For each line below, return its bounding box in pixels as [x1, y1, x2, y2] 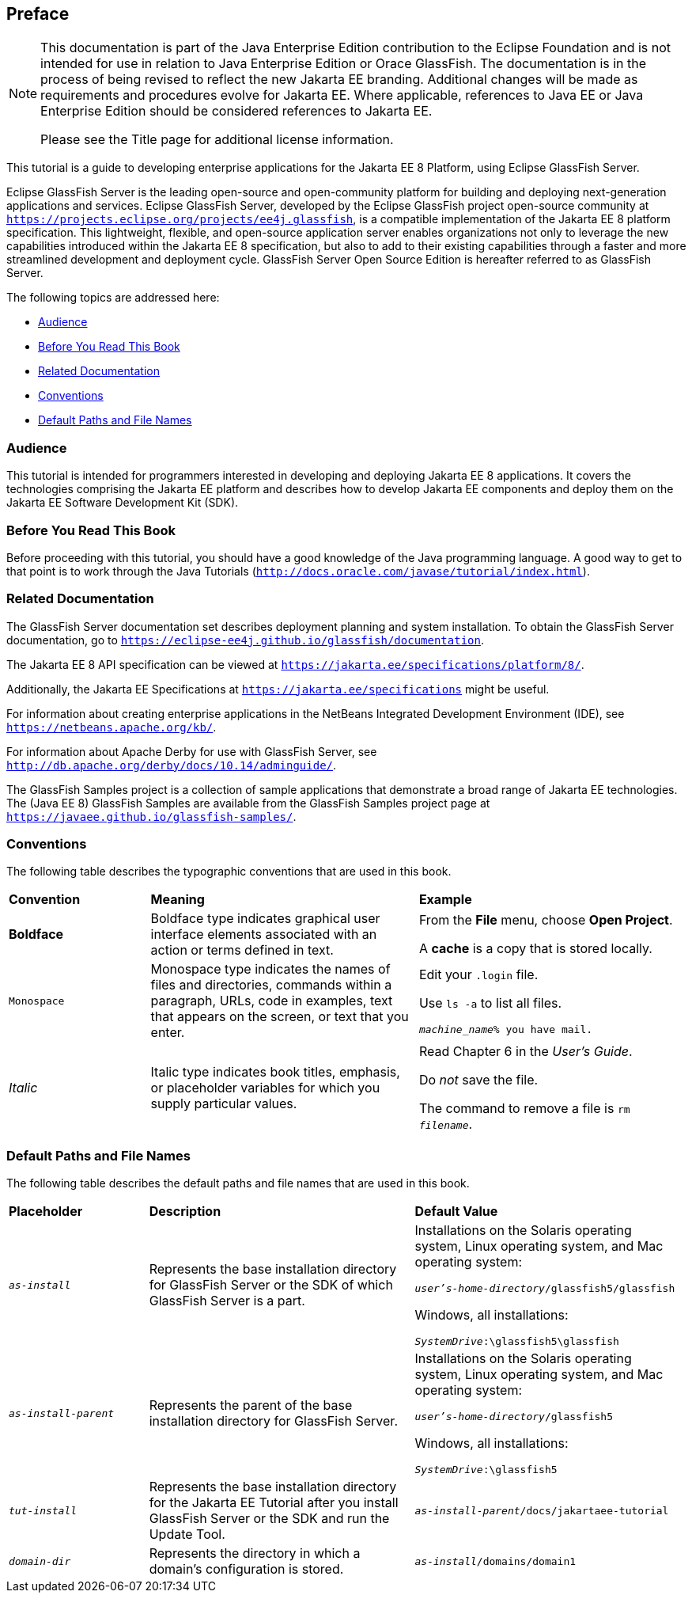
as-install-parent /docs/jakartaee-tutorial [414, 1504, 669, 1517]
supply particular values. [150, 1096, 297, 1112]
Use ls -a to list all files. [418, 994, 562, 1011]
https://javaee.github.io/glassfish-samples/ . [6, 809, 297, 823]
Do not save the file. [418, 1072, 539, 1088]
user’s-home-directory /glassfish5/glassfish [414, 1282, 675, 1295]
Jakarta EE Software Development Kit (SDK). [6, 496, 239, 510]
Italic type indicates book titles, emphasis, [150, 1064, 400, 1081]
